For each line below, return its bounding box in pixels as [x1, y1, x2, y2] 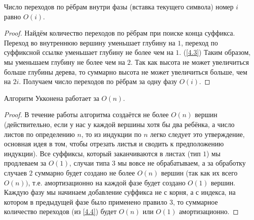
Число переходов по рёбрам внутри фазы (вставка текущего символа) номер [4, 1, 234, 11]
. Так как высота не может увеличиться [130, 56, 249, 67]
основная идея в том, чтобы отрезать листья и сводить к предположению [4, 138, 224, 149]
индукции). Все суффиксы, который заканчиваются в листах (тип [4, 148, 201, 158]
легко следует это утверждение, [150, 129, 245, 139]
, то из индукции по [81, 129, 141, 139]
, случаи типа [69, 158, 110, 168]
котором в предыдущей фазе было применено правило [4, 196, 168, 207]
